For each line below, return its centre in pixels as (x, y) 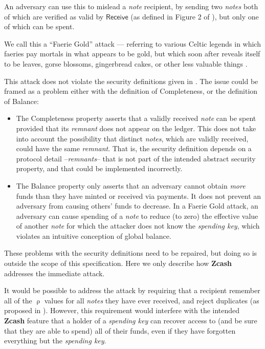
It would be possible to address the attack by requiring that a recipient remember (132, 290)
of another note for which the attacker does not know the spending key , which (138, 226)
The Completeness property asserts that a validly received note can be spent (136, 118)
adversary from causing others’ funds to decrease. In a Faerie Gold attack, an (137, 206)
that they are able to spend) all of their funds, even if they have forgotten (120, 330)
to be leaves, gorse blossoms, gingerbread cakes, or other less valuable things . (126, 63)
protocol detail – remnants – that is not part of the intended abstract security (136, 158)
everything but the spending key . (55, 341)
